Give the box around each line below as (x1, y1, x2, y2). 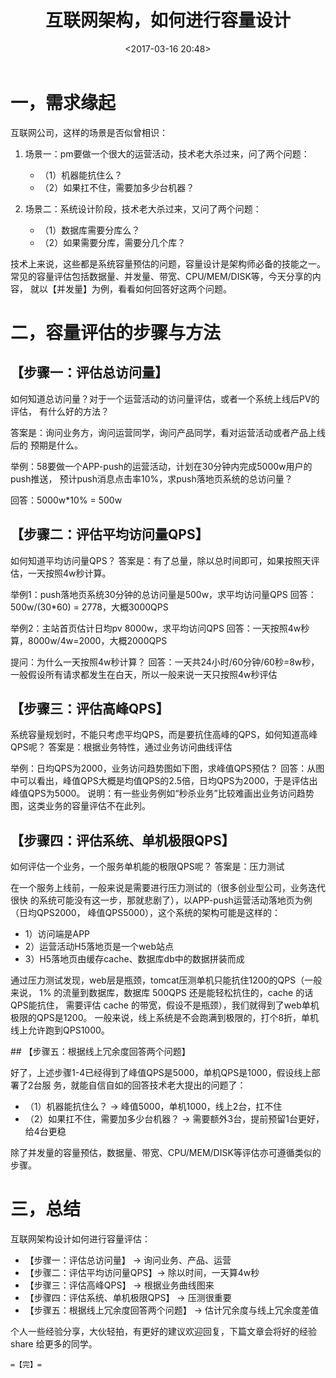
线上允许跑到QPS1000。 (10, 1024, 110, 1036)
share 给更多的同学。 (10, 1338, 98, 1350)
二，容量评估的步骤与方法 (10, 321, 222, 344)
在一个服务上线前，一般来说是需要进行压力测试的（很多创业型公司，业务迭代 (10, 882, 326, 894)
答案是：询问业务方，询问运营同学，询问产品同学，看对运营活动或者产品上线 (10, 426, 326, 438)
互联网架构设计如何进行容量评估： (10, 1233, 151, 1245)
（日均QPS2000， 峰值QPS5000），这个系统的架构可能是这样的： (10, 907, 282, 919)
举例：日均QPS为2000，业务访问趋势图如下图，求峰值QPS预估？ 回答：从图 (10, 762, 325, 775)
